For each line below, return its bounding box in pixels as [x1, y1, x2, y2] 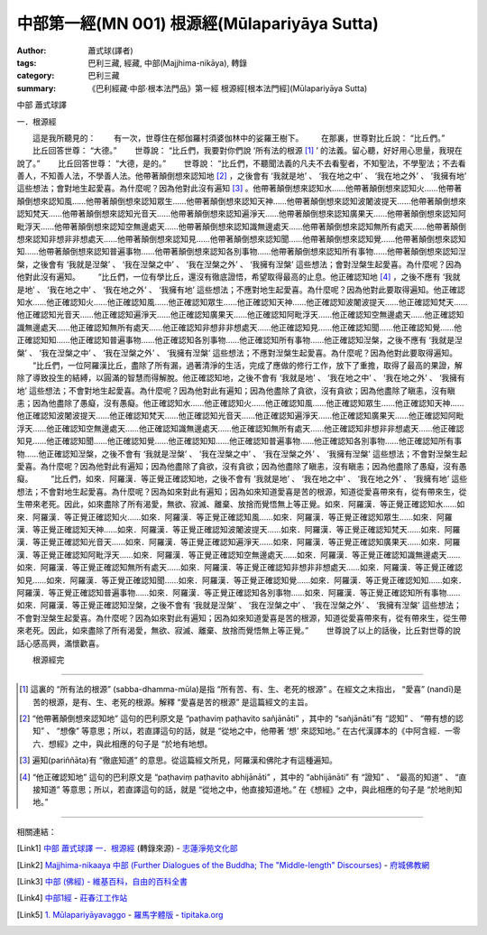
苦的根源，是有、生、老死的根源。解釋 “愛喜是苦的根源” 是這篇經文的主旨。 [32, 696, 313, 708]
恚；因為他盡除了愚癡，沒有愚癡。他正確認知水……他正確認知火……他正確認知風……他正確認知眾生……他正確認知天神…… [16, 398, 464, 409]
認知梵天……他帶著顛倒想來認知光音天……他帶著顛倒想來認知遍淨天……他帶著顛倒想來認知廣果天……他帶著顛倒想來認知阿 [16, 208, 466, 219]
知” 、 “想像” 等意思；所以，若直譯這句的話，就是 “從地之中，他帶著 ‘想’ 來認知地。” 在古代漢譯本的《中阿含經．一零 [32, 726, 461, 736]
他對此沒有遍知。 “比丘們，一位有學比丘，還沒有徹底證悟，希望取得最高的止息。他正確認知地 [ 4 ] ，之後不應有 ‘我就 [16, 272, 461, 282]
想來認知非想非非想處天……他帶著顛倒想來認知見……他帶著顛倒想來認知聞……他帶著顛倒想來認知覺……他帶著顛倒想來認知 [16, 234, 466, 245]
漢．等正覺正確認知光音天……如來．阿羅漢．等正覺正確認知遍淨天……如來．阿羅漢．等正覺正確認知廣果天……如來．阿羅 [16, 537, 461, 548]
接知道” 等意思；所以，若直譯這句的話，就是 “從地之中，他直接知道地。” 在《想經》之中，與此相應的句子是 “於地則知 [32, 784, 463, 795]
